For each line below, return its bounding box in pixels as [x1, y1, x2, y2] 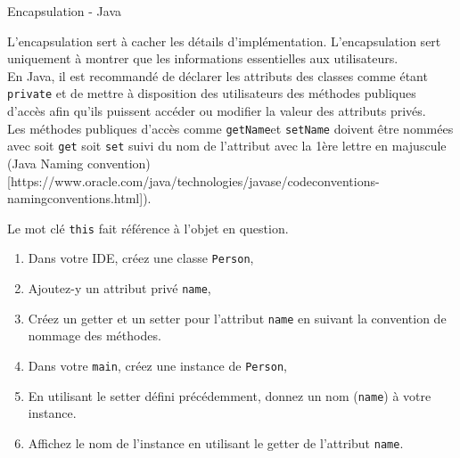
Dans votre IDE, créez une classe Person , [28, 249, 254, 267]
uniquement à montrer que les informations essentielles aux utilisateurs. [7, 49, 398, 68]
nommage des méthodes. [28, 326, 161, 345]
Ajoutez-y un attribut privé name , [28, 279, 211, 298]
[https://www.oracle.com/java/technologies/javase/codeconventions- [7, 171, 380, 190]
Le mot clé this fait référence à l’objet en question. [7, 218, 289, 237]
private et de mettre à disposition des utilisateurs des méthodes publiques [7, 84, 416, 102]
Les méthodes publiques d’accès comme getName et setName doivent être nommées [7, 119, 454, 137]
